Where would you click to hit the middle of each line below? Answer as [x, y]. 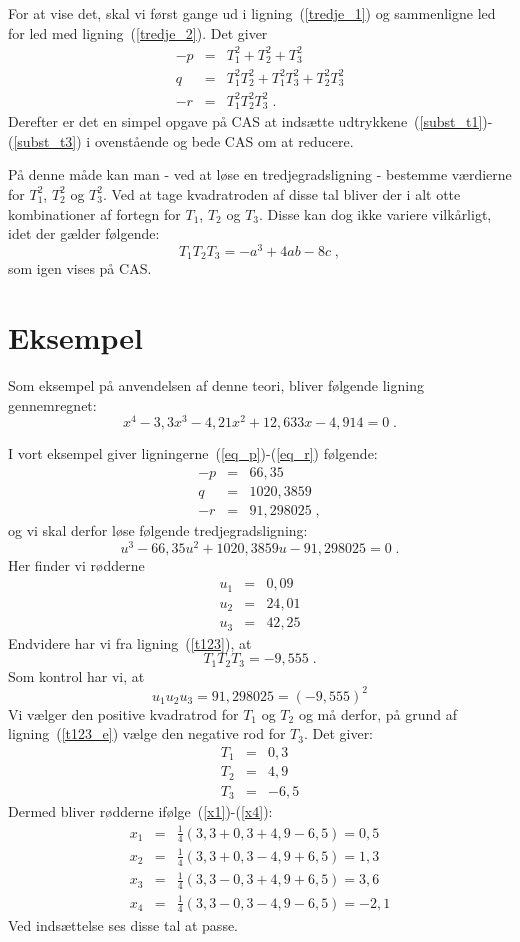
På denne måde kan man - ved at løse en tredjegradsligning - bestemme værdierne [260, 174]
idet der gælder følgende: [84, 233]
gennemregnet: [52, 404]
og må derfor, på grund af [377, 713]
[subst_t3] [45, 140]
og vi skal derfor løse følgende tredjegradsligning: [158, 529]
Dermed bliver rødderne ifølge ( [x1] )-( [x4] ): [140, 811]
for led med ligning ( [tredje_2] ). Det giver [138, 32]
